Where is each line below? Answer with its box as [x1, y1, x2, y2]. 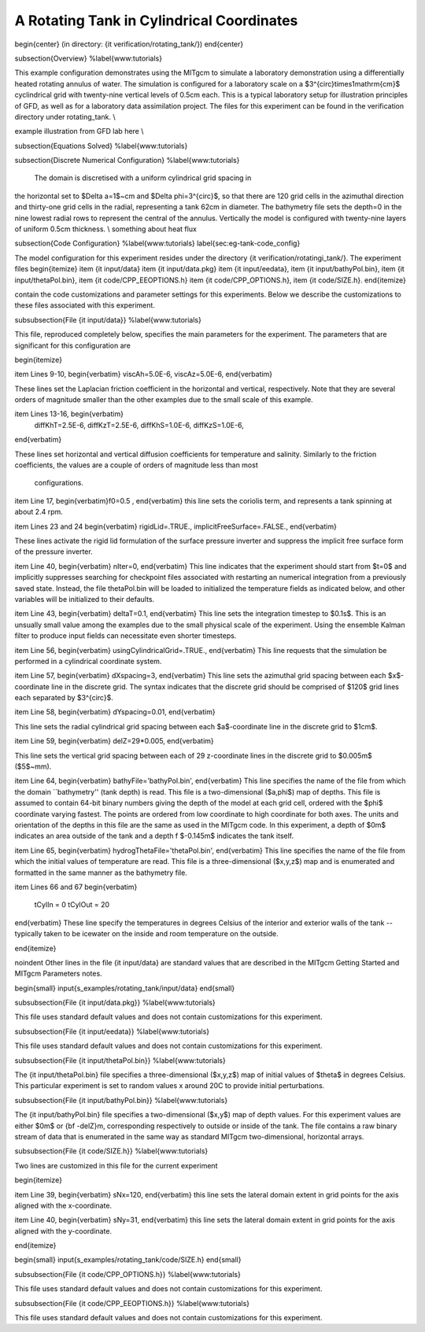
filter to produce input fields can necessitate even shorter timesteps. [14, 631, 237, 640]
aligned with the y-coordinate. [14, 1226, 113, 1235]
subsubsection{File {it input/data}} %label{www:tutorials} [14, 315, 202, 324]
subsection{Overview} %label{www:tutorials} [14, 54, 163, 63]
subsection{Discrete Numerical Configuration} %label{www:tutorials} [14, 156, 240, 165]
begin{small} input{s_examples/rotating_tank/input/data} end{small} [14, 983, 235, 993]
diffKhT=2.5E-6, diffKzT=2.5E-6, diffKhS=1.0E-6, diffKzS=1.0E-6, [34, 420, 244, 430]
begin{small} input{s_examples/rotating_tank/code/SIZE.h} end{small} [14, 1255, 242, 1264]
